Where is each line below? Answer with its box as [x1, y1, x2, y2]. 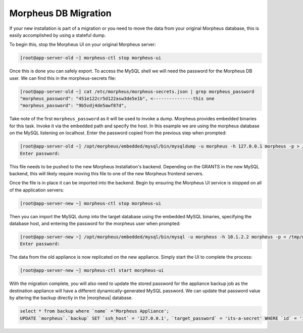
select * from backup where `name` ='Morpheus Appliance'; [20, 308, 169, 314]
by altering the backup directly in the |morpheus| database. [9, 295, 133, 301]
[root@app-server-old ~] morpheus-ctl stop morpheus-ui [20, 55, 162, 61]
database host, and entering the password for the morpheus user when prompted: [9, 220, 181, 227]
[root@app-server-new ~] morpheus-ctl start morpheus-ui [20, 268, 164, 273]
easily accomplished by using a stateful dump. [9, 32, 106, 38]
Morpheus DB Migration [9, 8, 112, 19]
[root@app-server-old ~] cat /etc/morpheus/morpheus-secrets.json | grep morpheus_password [20, 88, 255, 94]
